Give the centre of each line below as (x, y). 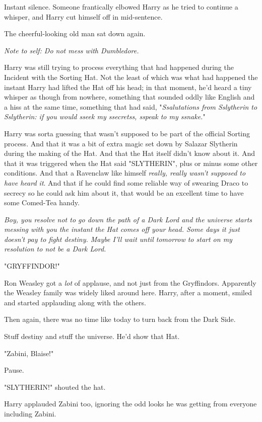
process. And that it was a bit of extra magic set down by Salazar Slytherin (121, 143)
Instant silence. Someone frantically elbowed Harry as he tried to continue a (121, 7)
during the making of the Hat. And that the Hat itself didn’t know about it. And (129, 153)
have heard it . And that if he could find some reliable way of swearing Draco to (126, 182)
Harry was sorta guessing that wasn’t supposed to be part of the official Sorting (127, 133)
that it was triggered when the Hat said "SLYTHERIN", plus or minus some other (131, 163)
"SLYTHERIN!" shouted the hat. (55, 387)
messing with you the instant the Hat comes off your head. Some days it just (122, 229)
